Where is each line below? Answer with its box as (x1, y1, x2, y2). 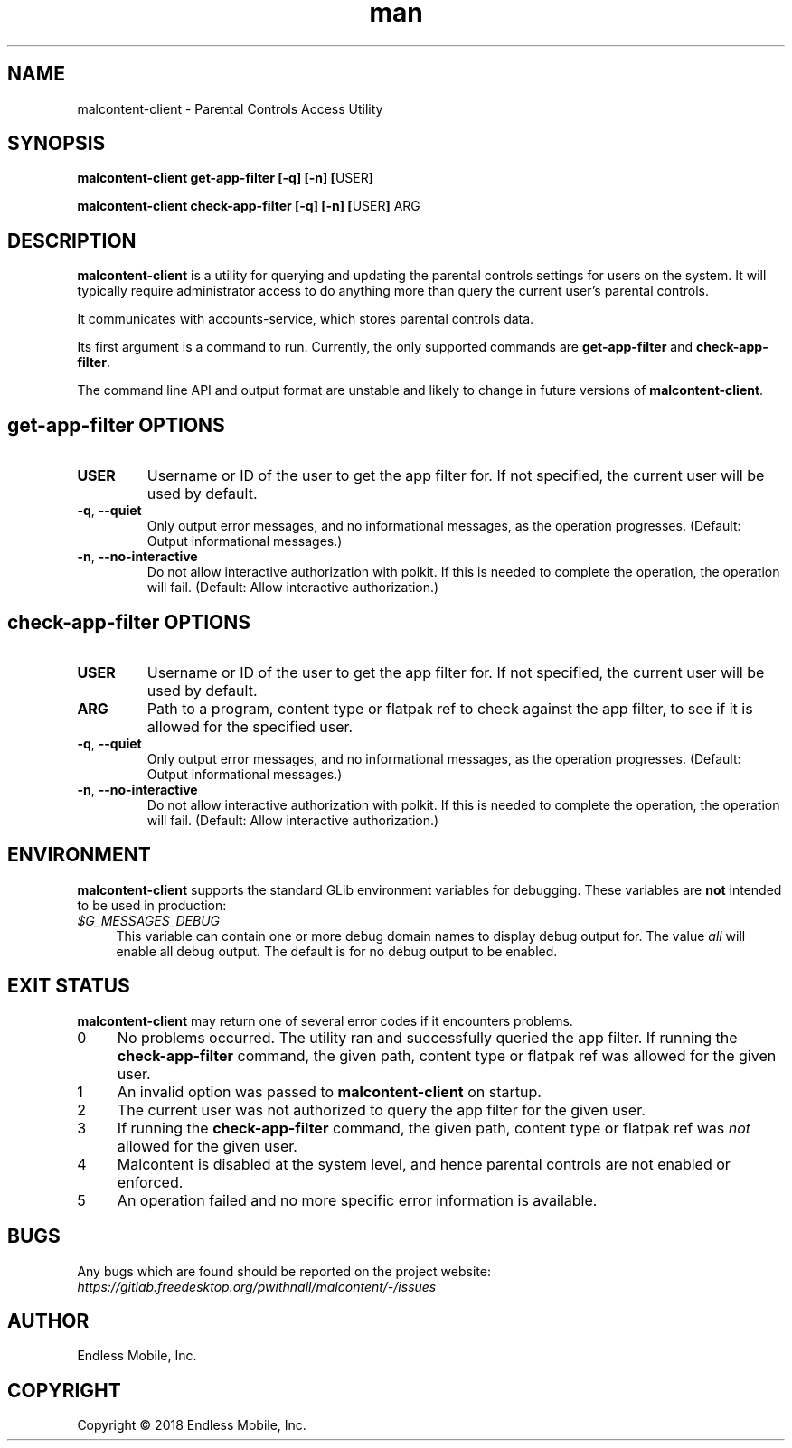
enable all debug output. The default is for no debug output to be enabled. (116, 943, 558, 959)
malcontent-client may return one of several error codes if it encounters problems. (77, 1012, 573, 1029)
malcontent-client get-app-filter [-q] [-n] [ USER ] (77, 170, 373, 186)
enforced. (117, 1172, 184, 1191)
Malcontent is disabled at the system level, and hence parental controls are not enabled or (117, 1154, 731, 1173)
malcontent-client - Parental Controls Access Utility (77, 100, 383, 117)
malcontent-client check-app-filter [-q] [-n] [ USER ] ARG (77, 198, 420, 214)
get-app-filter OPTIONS (7, 413, 225, 437)
